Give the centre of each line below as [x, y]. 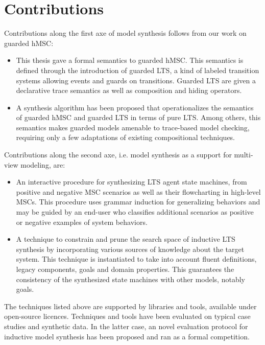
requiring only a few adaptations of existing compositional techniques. [125, 137]
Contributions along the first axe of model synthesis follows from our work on [125, 33]
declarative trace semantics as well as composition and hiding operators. [129, 90]
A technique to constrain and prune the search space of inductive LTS [126, 239]
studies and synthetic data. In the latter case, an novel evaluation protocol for [126, 326]
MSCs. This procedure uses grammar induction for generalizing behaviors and [138, 202]
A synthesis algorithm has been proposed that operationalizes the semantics [135, 107]
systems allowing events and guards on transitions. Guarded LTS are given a [136, 80]
